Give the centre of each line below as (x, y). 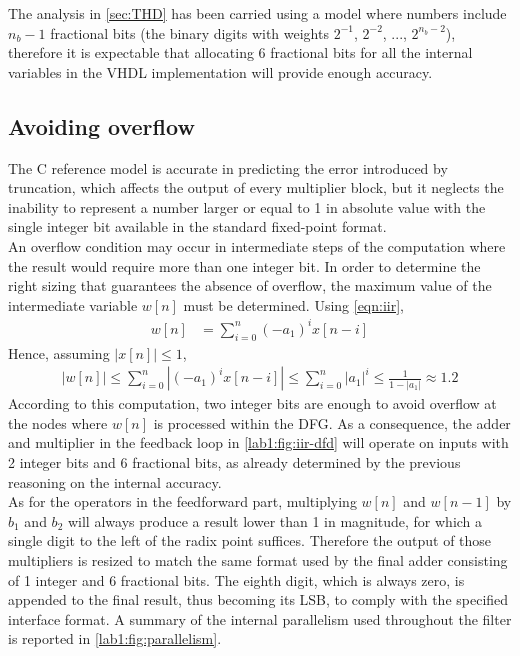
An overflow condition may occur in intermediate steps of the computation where (257, 245)
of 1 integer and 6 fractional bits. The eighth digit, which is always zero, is (236, 579)
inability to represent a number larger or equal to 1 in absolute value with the (247, 206)
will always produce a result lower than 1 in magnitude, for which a (275, 520)
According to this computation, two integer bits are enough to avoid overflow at (252, 403)
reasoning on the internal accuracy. (115, 481)
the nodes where (58, 422)
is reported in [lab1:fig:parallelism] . (115, 638)
